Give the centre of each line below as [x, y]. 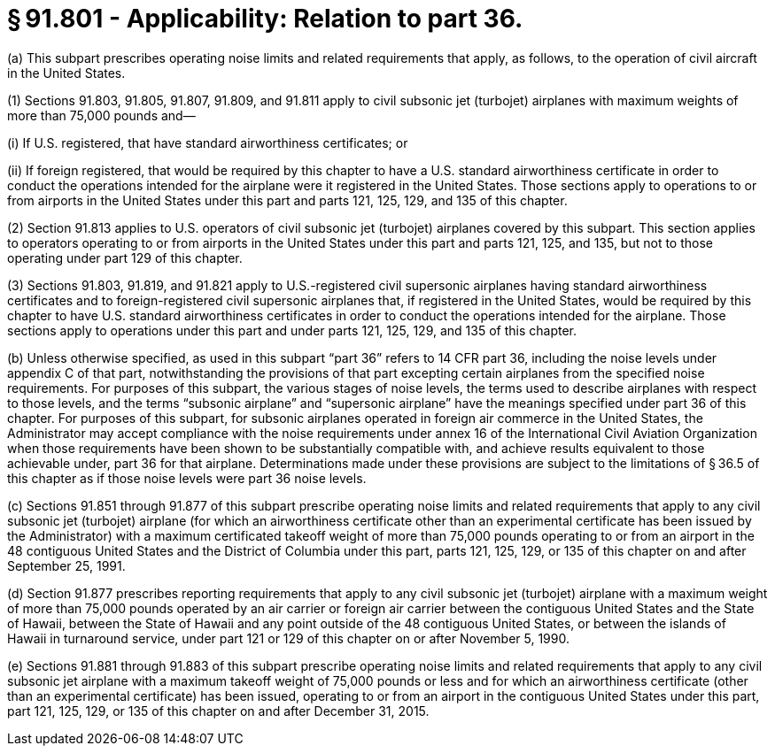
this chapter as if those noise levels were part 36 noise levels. [187, 478]
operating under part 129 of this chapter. [125, 257]
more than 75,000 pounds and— [101, 115]
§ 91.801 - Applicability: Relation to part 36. [265, 19]
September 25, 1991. [66, 565]
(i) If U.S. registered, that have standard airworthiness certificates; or [208, 142]
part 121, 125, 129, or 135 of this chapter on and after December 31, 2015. [218, 711]
